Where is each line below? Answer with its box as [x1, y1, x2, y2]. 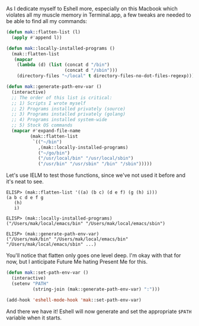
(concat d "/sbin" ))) [64, 68, 118, 74]
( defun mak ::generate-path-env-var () [6, 84, 102, 90]
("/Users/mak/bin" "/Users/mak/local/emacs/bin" [6, 236, 129, 242]
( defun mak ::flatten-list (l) [6, 29, 81, 35]
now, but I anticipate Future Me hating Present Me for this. [6, 258, 148, 265]
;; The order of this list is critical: [11, 94, 113, 100]
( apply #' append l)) [11, 34, 62, 40]
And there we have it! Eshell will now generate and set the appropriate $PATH [6, 308, 192, 315]
